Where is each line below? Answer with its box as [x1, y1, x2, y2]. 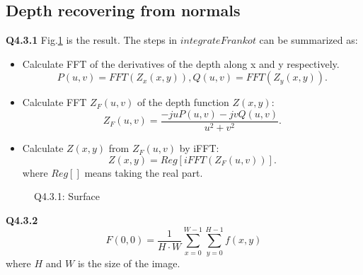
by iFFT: [179, 141, 219, 156]
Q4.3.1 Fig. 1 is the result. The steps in [6, 33, 178, 47]
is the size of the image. [77, 255, 180, 270]
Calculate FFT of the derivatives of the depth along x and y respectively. [22, 56, 340, 71]
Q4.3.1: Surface [34, 189, 100, 204]
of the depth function [137, 95, 229, 110]
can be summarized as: [259, 33, 358, 47]
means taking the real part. [84, 165, 203, 180]
